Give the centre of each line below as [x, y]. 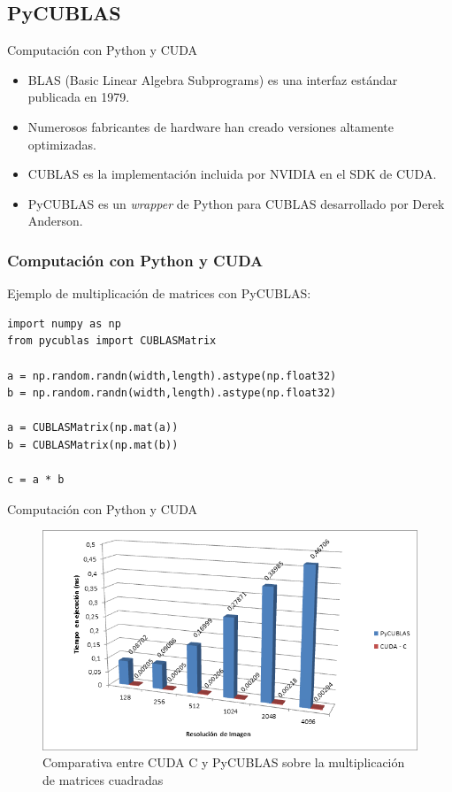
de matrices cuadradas [103, 779]
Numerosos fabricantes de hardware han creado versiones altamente [211, 126]
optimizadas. [62, 144]
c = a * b [36, 480]
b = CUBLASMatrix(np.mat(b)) [93, 445]
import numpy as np [64, 323]
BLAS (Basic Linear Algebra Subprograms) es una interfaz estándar [213, 79]
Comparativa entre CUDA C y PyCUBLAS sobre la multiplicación [224, 762]
